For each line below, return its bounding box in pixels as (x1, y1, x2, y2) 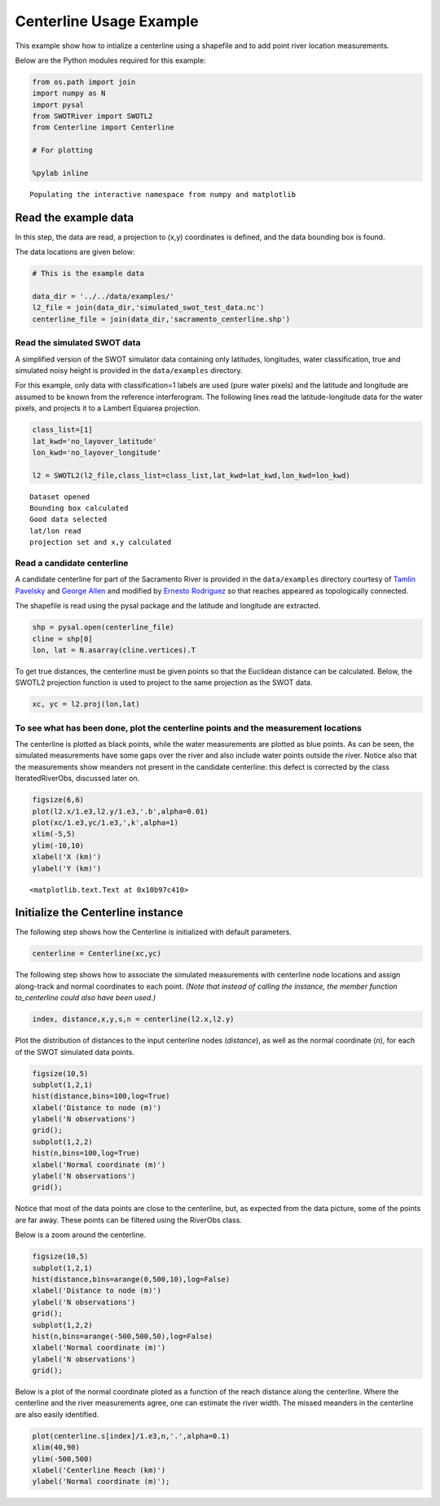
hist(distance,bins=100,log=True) (32, 1091, 170, 1101)
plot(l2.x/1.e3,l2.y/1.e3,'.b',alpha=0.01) (32, 806, 209, 816)
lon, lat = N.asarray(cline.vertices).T (32, 645, 196, 655)
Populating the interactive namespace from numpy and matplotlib (29, 190, 297, 200)
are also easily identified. (15, 1409, 99, 1419)
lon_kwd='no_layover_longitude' (32, 448, 162, 457)
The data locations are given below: (15, 247, 135, 257)
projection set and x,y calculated (29, 538, 172, 547)
